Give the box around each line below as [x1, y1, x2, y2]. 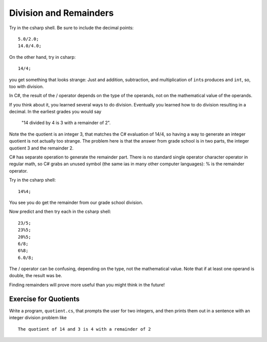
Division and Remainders [9, 7, 114, 18]
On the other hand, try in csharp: [9, 54, 76, 60]
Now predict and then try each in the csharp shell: [9, 208, 111, 215]
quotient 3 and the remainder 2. [9, 145, 74, 151]
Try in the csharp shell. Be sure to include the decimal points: [9, 25, 134, 31]
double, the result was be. [9, 273, 62, 279]
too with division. [9, 83, 44, 89]
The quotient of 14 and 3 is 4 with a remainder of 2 [18, 326, 151, 332]
